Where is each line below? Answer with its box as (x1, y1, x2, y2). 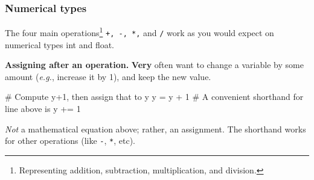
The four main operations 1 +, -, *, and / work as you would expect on (5, 25, 274, 39)
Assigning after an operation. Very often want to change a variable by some (5, 58, 304, 71)
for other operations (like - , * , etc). (5, 134, 136, 147)
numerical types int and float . (5, 38, 115, 51)
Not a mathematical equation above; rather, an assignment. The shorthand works (5, 122, 306, 135)
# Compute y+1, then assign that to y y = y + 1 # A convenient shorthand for (5, 90, 304, 103)
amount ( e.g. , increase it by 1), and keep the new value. (5, 70, 211, 82)
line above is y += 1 (5, 102, 81, 114)
